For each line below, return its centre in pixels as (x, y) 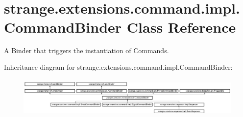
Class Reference (181, 27)
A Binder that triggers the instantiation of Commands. (86, 50)
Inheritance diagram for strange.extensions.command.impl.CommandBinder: (118, 67)
